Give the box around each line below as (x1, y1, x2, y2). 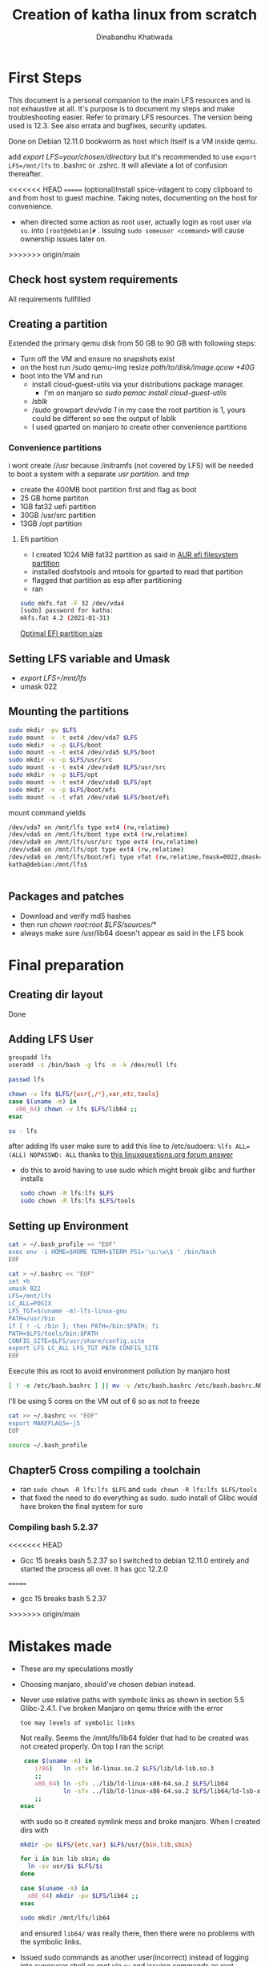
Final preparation (8, 956, 124, 974)
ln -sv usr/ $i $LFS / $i (27, 1863, 103, 1871)
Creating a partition (8, 317, 108, 330)
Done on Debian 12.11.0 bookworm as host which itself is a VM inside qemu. (8, 136, 258, 146)
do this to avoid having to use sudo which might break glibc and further (19, 1165, 256, 1175)
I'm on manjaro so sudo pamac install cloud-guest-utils (43, 388, 227, 398)
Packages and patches (8, 890, 125, 904)
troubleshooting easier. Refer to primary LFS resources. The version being (8, 112, 253, 122)
